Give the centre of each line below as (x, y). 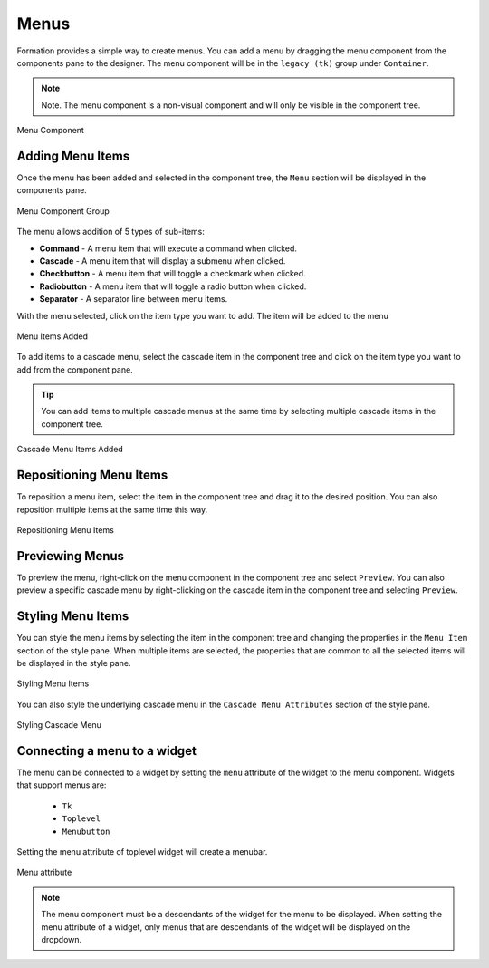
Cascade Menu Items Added (70, 450)
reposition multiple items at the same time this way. (112, 509)
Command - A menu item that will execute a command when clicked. (168, 248)
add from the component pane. (75, 369)
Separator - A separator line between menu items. (134, 299)
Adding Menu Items (73, 155)
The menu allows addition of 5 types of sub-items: (111, 232)
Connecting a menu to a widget (106, 751)
